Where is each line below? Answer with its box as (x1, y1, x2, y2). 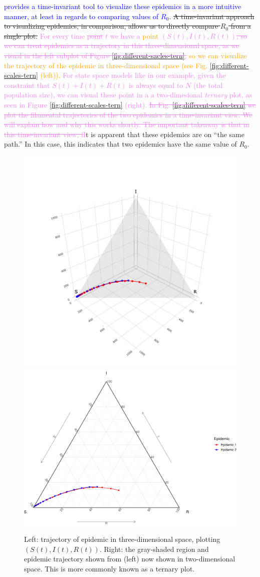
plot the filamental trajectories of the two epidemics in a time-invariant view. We (4, 109, 252, 120)
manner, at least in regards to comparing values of (4, 11, 159, 21)
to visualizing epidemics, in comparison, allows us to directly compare (4, 21, 218, 31)
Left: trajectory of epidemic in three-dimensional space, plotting (24, 534, 220, 544)
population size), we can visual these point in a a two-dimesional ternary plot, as (4, 89, 252, 100)
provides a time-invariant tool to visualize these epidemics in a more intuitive (4, 1, 241, 11)
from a (230, 21, 251, 31)
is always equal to (129, 79, 183, 90)
